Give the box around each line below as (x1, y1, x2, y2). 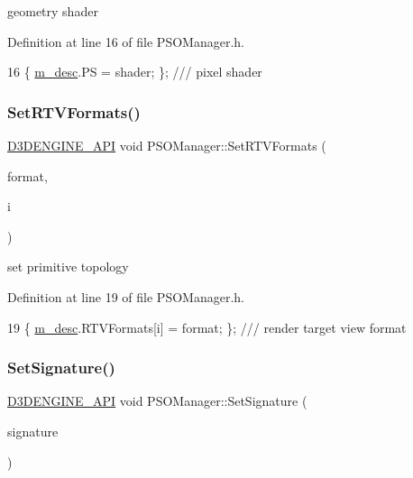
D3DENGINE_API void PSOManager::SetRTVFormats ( (7, 136, 326, 154)
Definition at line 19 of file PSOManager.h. (7, 287, 244, 306)
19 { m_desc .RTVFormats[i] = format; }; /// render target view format (7, 317, 407, 336)
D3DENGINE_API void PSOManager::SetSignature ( (7, 391, 307, 410)
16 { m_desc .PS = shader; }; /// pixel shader (7, 62, 262, 81)
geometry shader (7, 2, 98, 20)
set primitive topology (7, 257, 129, 276)
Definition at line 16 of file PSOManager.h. (7, 32, 244, 51)
